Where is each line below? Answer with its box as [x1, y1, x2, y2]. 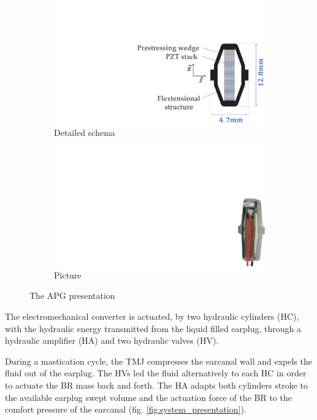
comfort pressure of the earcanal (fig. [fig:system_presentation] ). [5, 403, 246, 416]
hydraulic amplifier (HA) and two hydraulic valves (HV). [5, 334, 219, 347]
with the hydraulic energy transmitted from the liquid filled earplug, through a [5, 322, 301, 335]
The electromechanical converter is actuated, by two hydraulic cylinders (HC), [5, 309, 299, 322]
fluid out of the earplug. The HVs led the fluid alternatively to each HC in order [5, 367, 307, 379]
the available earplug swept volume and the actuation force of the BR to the [5, 390, 292, 403]
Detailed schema [54, 126, 115, 139]
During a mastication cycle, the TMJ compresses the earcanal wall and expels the [5, 354, 312, 367]
